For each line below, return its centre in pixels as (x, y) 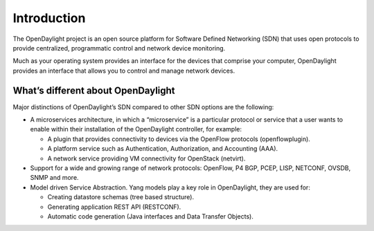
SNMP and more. (54, 178)
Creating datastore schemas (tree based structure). (121, 197)
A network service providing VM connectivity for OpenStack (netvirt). (146, 158)
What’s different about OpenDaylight (94, 90)
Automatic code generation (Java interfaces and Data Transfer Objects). (151, 216)
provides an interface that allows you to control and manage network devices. (124, 71)
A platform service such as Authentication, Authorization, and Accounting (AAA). (163, 149)
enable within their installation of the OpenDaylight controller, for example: (136, 129)
